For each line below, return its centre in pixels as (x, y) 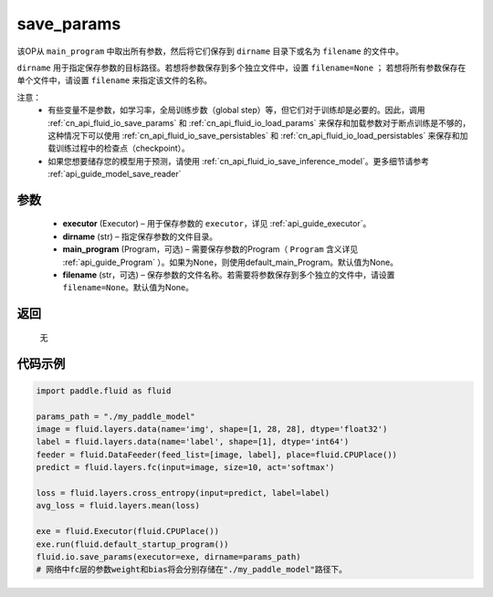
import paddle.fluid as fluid (104, 391)
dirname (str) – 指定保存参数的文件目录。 (140, 236)
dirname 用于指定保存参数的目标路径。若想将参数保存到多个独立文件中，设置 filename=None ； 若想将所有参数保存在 (241, 68)
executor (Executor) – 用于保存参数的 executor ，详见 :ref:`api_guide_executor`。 (217, 224)
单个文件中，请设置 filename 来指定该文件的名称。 (115, 80)
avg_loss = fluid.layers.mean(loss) (118, 506)
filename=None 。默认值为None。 (128, 288)
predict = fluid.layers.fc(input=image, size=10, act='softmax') (185, 467)
